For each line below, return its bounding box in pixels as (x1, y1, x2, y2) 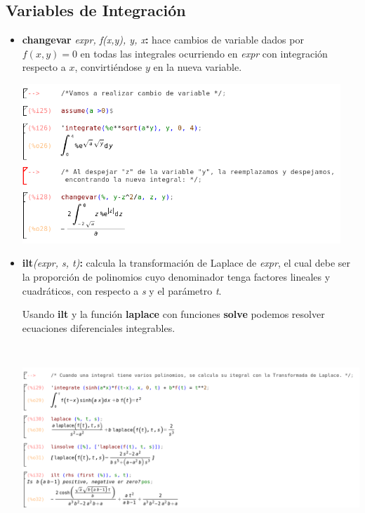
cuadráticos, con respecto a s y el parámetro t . (22, 283, 222, 298)
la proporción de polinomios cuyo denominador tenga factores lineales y (22, 269, 331, 284)
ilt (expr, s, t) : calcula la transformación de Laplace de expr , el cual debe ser (22, 255, 351, 270)
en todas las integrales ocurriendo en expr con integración (80, 46, 328, 60)
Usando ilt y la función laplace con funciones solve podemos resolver (22, 307, 325, 321)
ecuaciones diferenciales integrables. (22, 320, 175, 335)
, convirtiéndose (74, 60, 142, 74)
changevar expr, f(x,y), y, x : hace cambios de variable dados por (22, 32, 304, 47)
